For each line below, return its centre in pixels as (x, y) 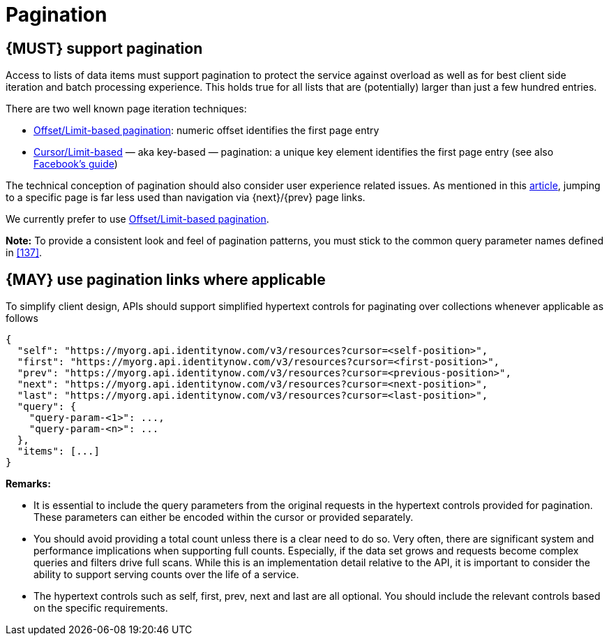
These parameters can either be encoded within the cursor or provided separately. (224, 517)
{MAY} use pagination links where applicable (166, 279)
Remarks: (28, 484)
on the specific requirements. (101, 608)
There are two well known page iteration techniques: (126, 109)
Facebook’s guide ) (76, 164)
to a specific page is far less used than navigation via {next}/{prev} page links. (186, 198)
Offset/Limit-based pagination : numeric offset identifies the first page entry (206, 131)
